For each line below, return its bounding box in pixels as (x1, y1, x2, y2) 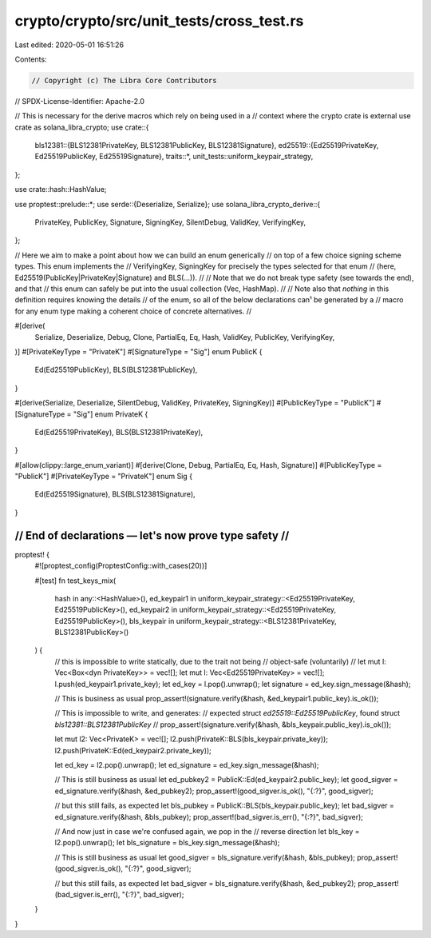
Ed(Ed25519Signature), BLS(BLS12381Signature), (34, 489, 196, 499)
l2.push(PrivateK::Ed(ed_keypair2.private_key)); (54, 745, 212, 755)
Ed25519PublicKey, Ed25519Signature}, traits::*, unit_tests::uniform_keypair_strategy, (34, 152, 314, 162)
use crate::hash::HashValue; (14, 185, 107, 194)
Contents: (14, 54, 47, 64)
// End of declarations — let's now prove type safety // (14, 529, 290, 542)
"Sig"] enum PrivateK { (73, 409, 148, 419)
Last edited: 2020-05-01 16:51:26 (14, 40, 124, 50)
